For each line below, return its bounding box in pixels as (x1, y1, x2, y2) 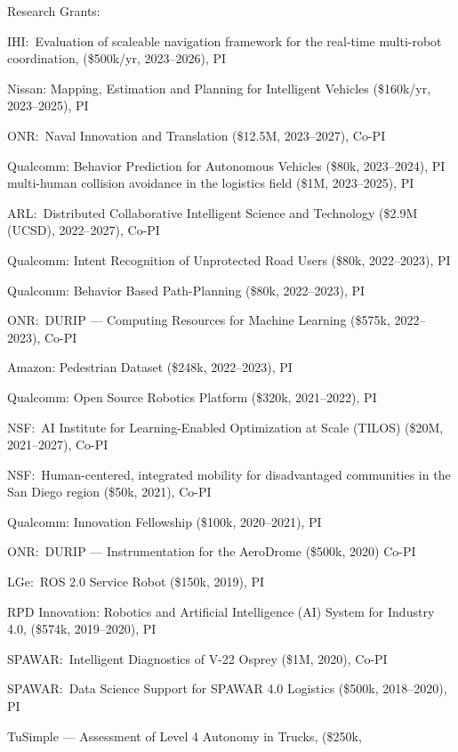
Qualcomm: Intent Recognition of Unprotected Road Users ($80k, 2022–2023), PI (7, 250, 451, 269)
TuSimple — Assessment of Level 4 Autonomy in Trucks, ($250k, (7, 726, 362, 745)
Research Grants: (7, 2, 100, 20)
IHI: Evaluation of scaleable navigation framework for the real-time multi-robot (7, 31, 442, 50)
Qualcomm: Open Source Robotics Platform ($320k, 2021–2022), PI (7, 387, 377, 406)
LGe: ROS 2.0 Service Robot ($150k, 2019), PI (7, 572, 265, 591)
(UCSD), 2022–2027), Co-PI (7, 221, 160, 239)
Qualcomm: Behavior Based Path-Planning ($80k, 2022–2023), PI (7, 280, 366, 299)
